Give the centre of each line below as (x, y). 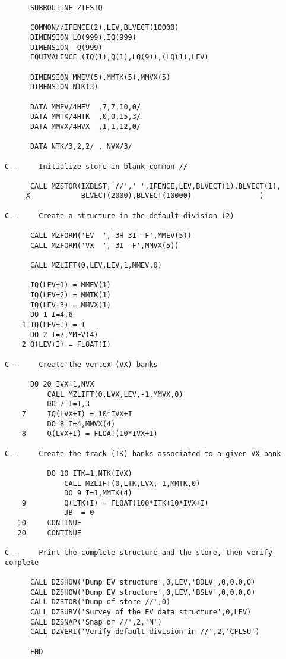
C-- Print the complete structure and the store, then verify (139, 553)
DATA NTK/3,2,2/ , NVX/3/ (81, 147)
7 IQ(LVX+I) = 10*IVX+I (77, 414)
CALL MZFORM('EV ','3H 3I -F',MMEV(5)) (111, 236)
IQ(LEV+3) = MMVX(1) (70, 305)
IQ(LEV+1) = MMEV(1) (70, 285)
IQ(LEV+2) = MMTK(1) (70, 295)
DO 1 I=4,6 (51, 315)
